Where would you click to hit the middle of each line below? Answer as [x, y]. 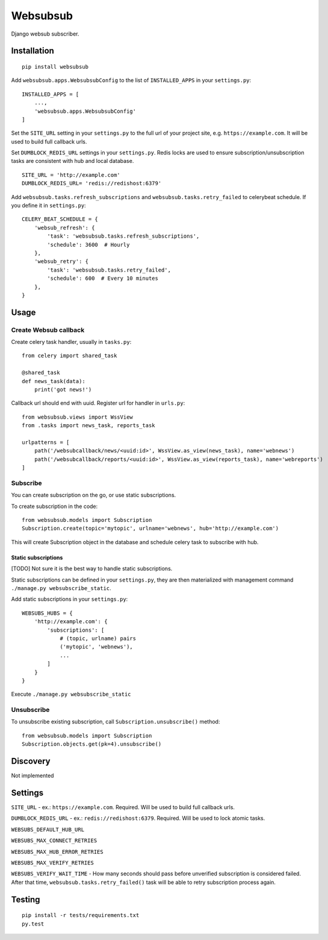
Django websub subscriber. [45, 34]
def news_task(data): [54, 381]
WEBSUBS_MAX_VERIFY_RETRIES [53, 863]
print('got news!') [63, 390]
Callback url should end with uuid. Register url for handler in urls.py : [98, 403]
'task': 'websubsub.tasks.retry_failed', [109, 270]
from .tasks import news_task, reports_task [89, 426]
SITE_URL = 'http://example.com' [71, 175]
